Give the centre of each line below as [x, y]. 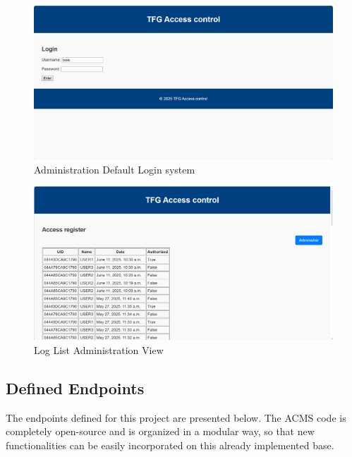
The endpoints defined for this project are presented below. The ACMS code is [176, 417]
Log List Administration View [99, 349]
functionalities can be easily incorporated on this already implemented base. [170, 445]
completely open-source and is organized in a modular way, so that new [160, 431]
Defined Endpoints [75, 388]
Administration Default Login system [115, 169]
